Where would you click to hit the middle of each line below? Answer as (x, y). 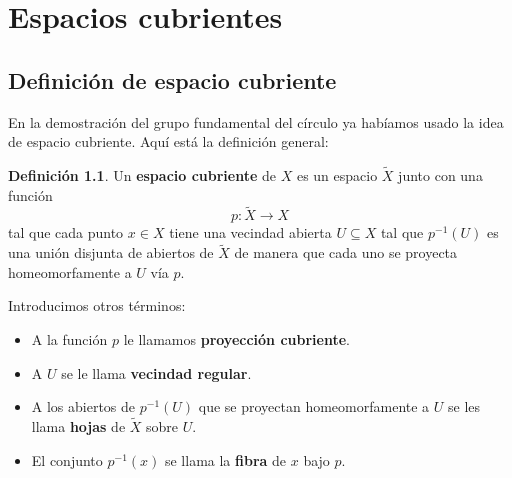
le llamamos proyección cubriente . (236, 338)
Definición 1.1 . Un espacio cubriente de (142, 174)
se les (464, 406)
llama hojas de (78, 425)
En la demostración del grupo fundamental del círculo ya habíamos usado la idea (256, 121)
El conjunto (67, 459)
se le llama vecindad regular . (156, 372)
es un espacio (337, 174)
